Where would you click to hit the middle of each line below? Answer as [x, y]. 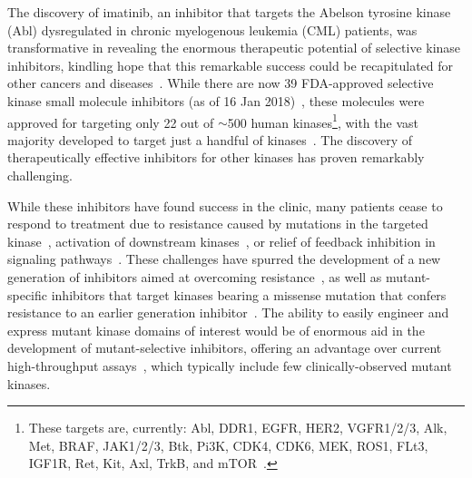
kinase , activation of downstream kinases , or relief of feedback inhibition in [221, 241]
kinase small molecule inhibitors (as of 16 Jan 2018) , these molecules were [216, 100]
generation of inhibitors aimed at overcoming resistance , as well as [195, 276]
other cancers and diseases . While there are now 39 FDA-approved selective [221, 83]
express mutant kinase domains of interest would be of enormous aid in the [216, 330]
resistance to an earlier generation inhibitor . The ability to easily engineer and [228, 312]
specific [28, 294]
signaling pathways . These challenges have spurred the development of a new [224, 259]
